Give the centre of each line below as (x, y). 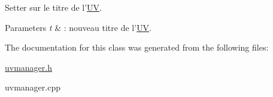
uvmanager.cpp (33, 87)
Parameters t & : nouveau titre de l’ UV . (78, 27)
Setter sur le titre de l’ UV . (53, 7)
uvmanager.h (29, 67)
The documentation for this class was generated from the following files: (137, 47)
